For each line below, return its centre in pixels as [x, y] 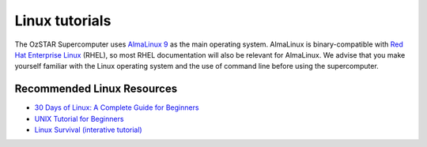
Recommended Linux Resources [96, 89]
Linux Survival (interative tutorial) [88, 130]
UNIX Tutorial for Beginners [79, 119]
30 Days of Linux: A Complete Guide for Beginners [117, 107]
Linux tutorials [63, 21]
